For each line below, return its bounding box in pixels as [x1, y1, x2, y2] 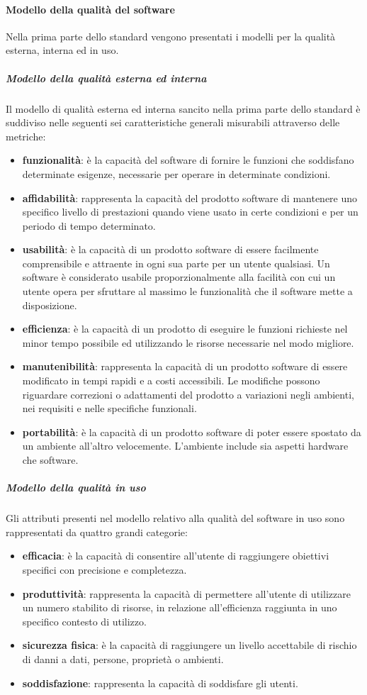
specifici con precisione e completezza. [22, 562, 187, 577]
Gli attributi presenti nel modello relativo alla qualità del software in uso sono [6, 511, 345, 526]
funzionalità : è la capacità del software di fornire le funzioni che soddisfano [22, 152, 354, 167]
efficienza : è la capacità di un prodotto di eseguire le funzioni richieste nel [22, 321, 348, 336]
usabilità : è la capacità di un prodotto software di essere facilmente [22, 242, 319, 257]
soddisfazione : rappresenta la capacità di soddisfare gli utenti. [22, 675, 298, 690]
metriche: [6, 128, 46, 143]
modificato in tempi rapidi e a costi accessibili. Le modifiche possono [22, 373, 320, 388]
